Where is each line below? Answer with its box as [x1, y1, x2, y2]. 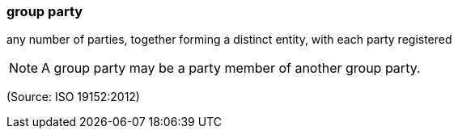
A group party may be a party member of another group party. [41, 60, 421, 77]
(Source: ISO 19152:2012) [6, 90, 140, 104]
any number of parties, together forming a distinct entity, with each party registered [6, 32, 452, 47]
